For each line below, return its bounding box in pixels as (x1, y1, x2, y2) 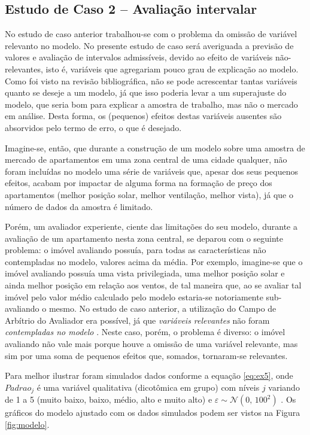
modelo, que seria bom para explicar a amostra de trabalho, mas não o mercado (5, 98, 298, 110)
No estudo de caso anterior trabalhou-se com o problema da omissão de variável (5, 28, 297, 40)
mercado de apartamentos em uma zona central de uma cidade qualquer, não (5, 153, 287, 166)
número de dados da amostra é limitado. (5, 200, 153, 212)
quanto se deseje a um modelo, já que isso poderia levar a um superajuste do (5, 86, 287, 99)
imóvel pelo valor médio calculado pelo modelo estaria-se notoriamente (5, 290, 263, 303)
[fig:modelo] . (5, 418, 50, 430)
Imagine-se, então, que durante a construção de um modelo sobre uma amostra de (5, 141, 305, 154)
